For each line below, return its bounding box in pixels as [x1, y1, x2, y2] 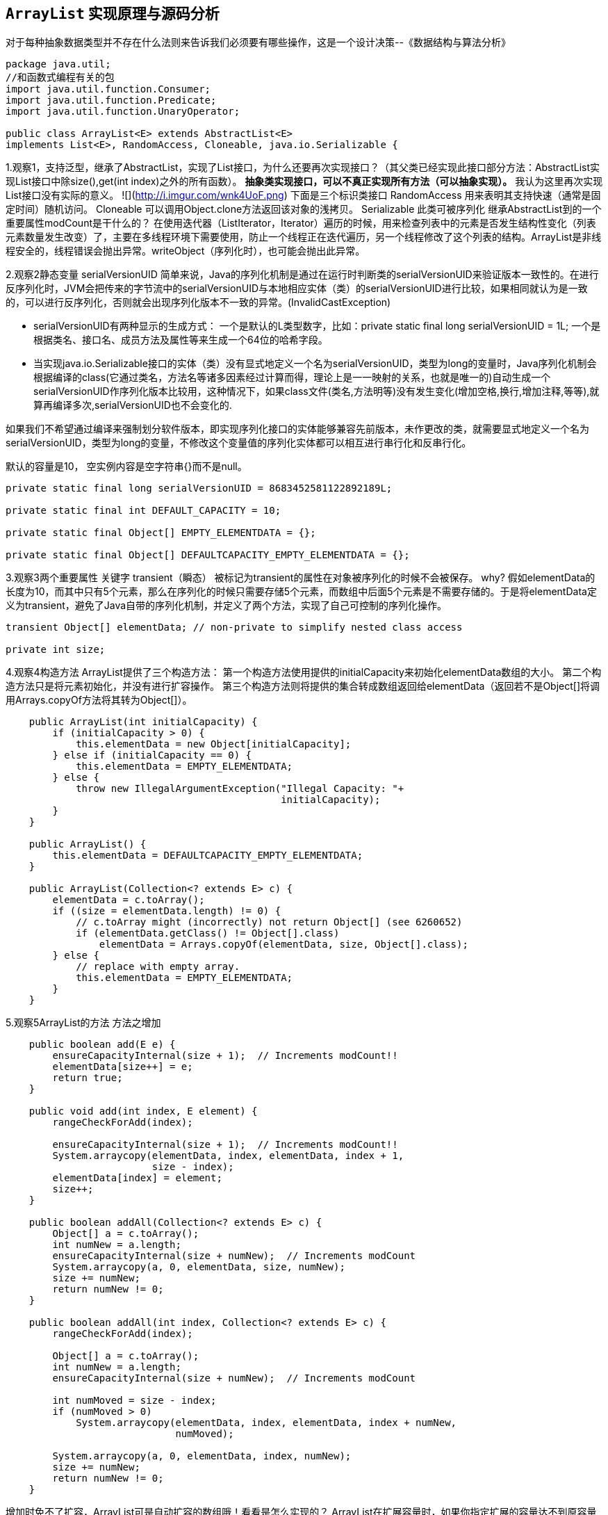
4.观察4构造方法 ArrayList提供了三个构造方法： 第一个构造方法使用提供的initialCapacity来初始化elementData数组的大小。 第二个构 [6, 666, 602, 679]
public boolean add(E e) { [28, 1039, 176, 1051]
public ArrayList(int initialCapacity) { [28, 716, 258, 728]
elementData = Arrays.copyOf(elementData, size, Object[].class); [99, 939, 468, 950]
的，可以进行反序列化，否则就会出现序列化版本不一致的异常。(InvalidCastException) [6, 296, 391, 309]
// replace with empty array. [76, 961, 240, 973]
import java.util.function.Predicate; [6, 95, 217, 106]
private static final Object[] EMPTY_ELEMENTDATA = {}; [6, 527, 316, 539]
